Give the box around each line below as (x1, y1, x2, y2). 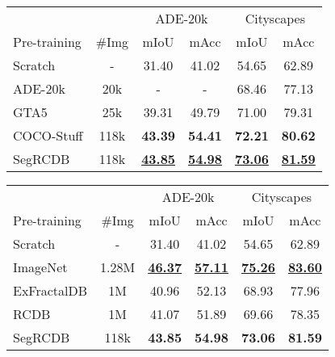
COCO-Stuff (13, 126, 83, 145)
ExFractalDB (13, 281, 88, 300)
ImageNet (13, 258, 68, 276)
